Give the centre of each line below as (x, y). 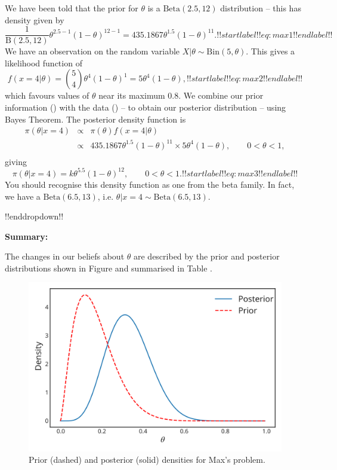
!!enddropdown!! (34, 216)
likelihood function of (44, 62)
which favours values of (47, 95)
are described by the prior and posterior (206, 256)
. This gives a (270, 51)
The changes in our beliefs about (65, 256)
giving (16, 161)
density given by (35, 19)
